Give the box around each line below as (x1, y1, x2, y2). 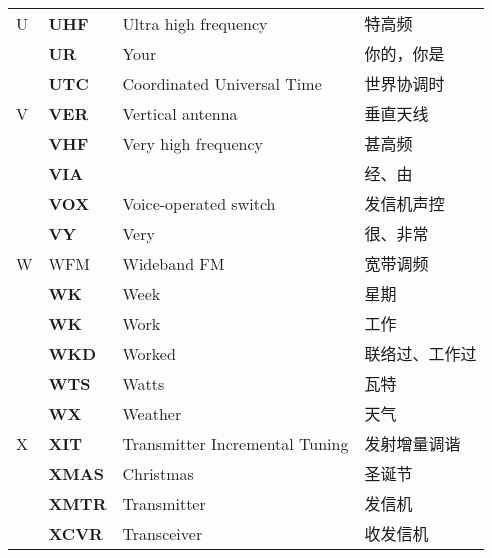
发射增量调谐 (364, 432, 461, 455)
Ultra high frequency (122, 11, 268, 35)
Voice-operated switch (122, 191, 276, 215)
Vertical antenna (122, 101, 238, 125)
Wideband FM (122, 251, 225, 275)
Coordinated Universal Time (122, 71, 322, 95)
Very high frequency (122, 131, 263, 155)
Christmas (122, 461, 194, 485)
